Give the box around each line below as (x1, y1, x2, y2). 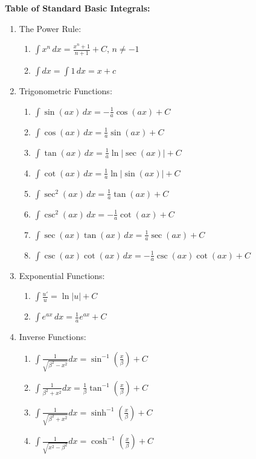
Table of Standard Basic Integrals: (5, 2, 150, 14)
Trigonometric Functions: (19, 85, 112, 97)
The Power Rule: (19, 22, 82, 34)
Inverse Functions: (19, 330, 86, 343)
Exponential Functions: (19, 269, 105, 281)
